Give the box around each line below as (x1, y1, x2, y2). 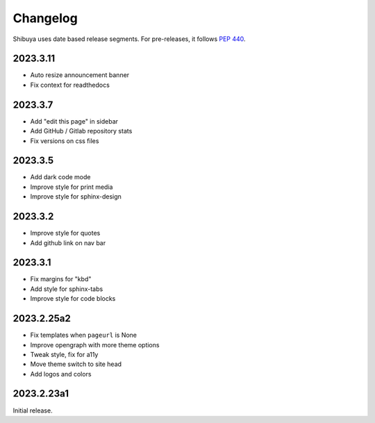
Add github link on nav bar (30, 238, 106, 247)
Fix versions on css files (30, 136, 99, 145)
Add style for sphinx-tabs (30, 285, 103, 293)
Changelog (12, 10, 78, 26)
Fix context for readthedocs (30, 81, 110, 89)
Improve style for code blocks (30, 295, 116, 303)
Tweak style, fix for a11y (30, 350, 99, 358)
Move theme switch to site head (30, 360, 122, 368)
